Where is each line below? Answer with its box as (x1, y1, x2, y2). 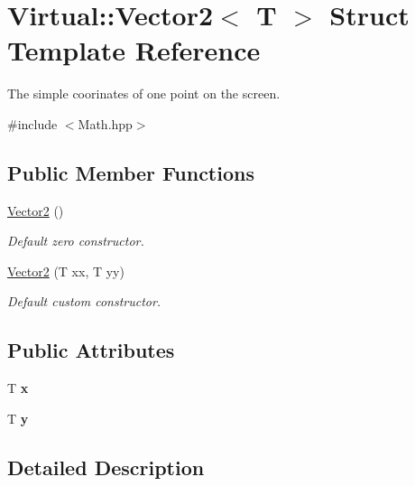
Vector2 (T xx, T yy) (7, 261, 124, 280)
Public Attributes (7, 336, 175, 364)
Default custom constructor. (7, 292, 161, 311)
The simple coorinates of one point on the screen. (7, 84, 281, 103)
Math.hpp (78, 114, 133, 133)
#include (7, 114, 58, 133)
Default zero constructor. (7, 231, 144, 250)
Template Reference (7, 32, 261, 69)
